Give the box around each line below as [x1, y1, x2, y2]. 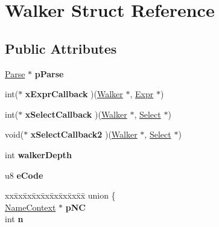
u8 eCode [5, 168, 43, 181]
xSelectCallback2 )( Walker [30, 128, 138, 141]
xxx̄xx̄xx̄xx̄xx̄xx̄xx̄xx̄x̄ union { [5, 189, 116, 202]
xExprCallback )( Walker [25, 88, 123, 100]
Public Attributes [5, 39, 117, 57]
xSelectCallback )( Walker [25, 107, 127, 120]
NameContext [5, 200, 56, 213]
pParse [34, 67, 64, 80]
